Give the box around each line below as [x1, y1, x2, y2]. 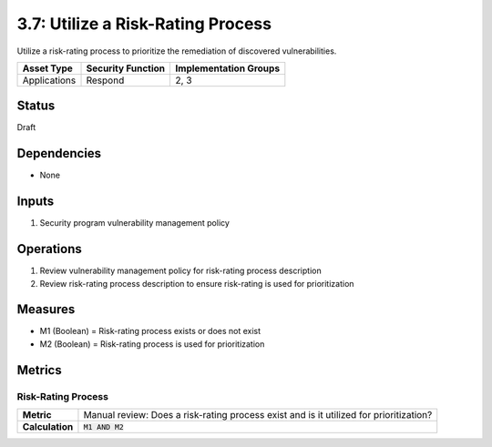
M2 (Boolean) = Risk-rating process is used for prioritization [39, 338, 265, 350]
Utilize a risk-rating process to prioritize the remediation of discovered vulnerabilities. [16, 46, 337, 56]
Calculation [22, 421, 74, 433]
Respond [86, 74, 125, 86]
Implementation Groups [175, 62, 281, 75]
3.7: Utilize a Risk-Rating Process [16, 14, 272, 34]
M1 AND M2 [83, 422, 125, 432]
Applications [22, 74, 77, 86]
